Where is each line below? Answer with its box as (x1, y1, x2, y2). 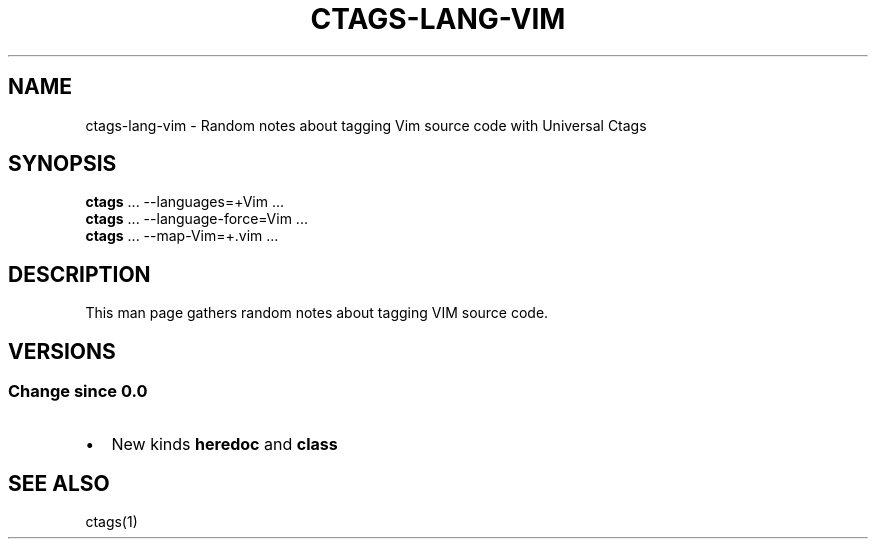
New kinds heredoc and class (111, 433, 338, 454)
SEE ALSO (8, 470, 110, 496)
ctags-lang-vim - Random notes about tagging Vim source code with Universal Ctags (85, 116, 647, 134)
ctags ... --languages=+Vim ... (85, 193, 285, 211)
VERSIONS (8, 338, 116, 364)
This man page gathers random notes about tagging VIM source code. (85, 304, 549, 322)
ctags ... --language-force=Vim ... (85, 210, 308, 228)
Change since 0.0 (8, 381, 148, 402)
